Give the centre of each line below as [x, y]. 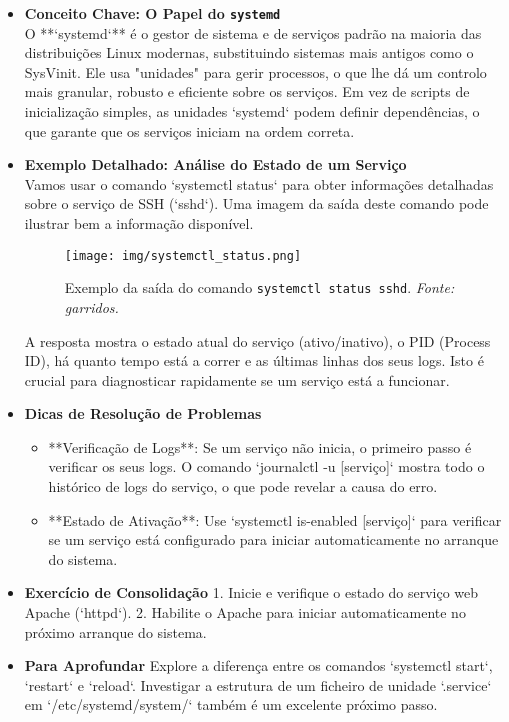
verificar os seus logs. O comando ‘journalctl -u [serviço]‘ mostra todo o [266, 466]
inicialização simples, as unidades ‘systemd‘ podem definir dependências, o [252, 111]
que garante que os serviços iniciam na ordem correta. [189, 130]
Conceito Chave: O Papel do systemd [152, 13]
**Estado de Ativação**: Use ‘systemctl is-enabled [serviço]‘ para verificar [275, 519]
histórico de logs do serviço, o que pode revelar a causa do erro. [243, 486]
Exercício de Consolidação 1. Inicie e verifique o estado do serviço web [251, 592]
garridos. [91, 306]
